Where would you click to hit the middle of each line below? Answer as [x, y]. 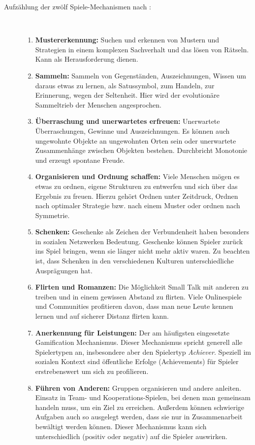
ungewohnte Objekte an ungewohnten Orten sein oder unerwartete [136, 140]
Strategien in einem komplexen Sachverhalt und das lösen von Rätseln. [142, 49]
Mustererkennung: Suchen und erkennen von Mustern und [127, 40]
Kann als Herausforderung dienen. [87, 59]
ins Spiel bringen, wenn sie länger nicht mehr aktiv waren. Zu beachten [143, 251]
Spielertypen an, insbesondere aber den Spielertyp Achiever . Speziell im [143, 352]
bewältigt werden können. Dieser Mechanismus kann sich [121, 426]
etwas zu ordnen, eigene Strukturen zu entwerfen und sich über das [136, 186]
